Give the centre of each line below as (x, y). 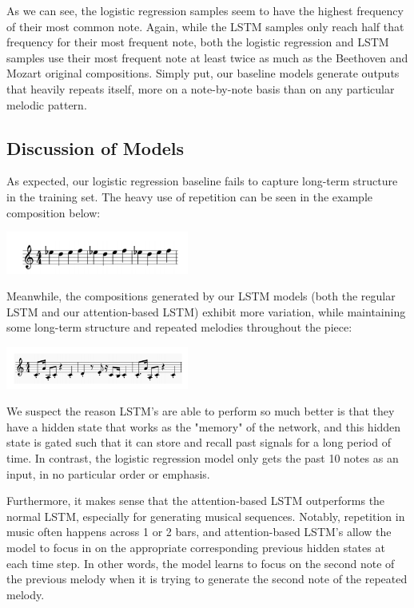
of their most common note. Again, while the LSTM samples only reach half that (205, 26)
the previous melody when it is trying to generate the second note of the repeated (207, 579)
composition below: (54, 212)
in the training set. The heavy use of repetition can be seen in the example (190, 196)
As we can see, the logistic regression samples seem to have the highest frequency (205, 10)
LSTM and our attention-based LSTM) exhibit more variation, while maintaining (206, 311)
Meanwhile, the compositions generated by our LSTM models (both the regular (201, 296)
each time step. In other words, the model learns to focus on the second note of (201, 563)
